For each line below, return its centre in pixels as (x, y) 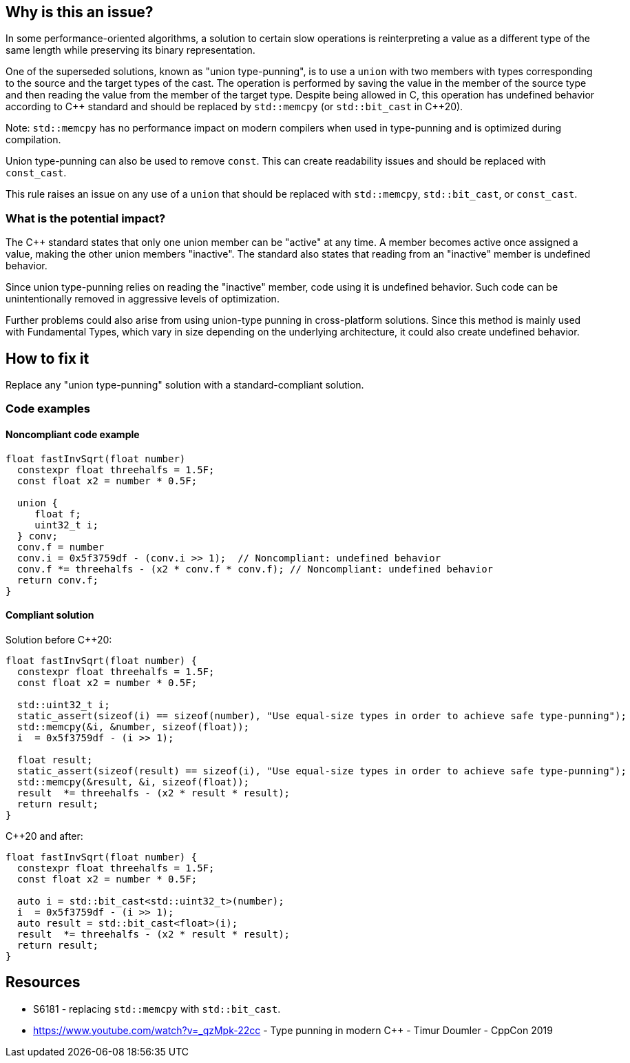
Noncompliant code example (73, 434)
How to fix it (48, 358)
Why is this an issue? (80, 12)
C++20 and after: (44, 836)
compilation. (33, 140)
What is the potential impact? (86, 218)
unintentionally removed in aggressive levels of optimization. (143, 299)
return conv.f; (57, 580)
